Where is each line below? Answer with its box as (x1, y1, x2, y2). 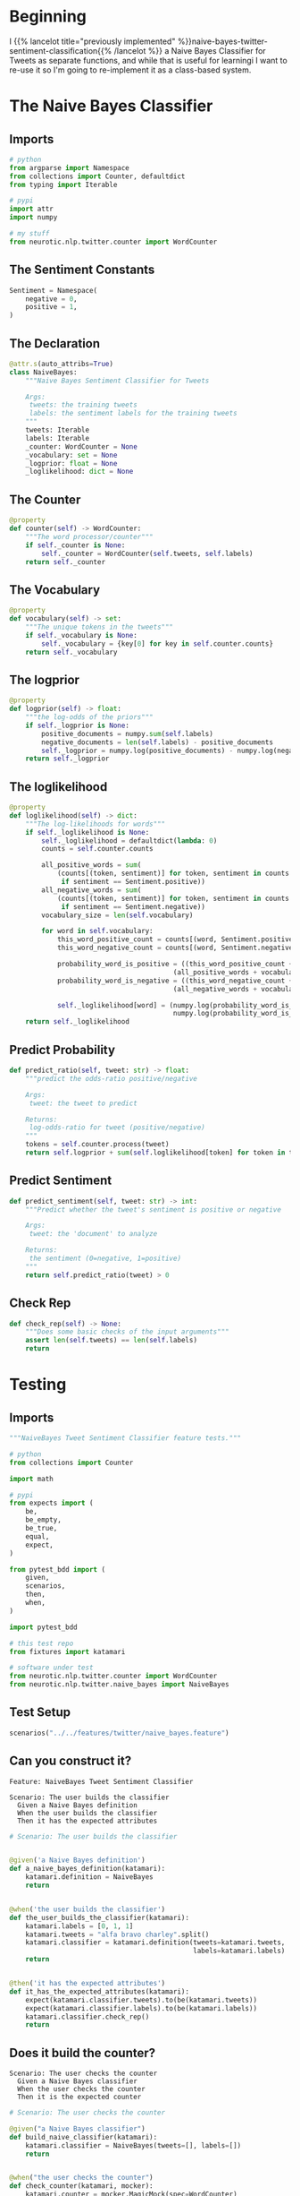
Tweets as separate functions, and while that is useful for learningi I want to (9, 55, 287, 65)
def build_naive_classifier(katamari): (9, 2132, 158, 2141)
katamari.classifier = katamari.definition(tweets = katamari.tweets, (25, 1938, 286, 1947)
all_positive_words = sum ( (41, 861, 142, 870)
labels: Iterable (25, 433, 90, 442)
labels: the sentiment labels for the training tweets (29, 409, 238, 418)
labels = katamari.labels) (193, 1946, 286, 1956)
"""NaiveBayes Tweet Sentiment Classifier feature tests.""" (9, 1434, 242, 1443)
